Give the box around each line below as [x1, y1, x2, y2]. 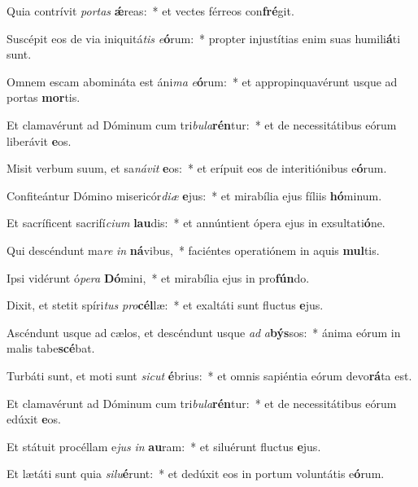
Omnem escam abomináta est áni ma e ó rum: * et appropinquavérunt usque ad [7, 72, 398, 90]
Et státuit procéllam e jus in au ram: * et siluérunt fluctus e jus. [7, 437, 321, 454]
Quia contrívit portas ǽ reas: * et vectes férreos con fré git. [7, 2, 294, 19]
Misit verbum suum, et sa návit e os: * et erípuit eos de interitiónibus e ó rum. [7, 160, 387, 177]
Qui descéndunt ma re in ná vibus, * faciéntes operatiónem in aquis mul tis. [7, 241, 380, 258]
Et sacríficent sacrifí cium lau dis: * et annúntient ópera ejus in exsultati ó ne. [7, 214, 385, 231]
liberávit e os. [7, 132, 72, 149]
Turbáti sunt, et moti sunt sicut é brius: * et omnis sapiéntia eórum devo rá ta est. [7, 366, 412, 384]
